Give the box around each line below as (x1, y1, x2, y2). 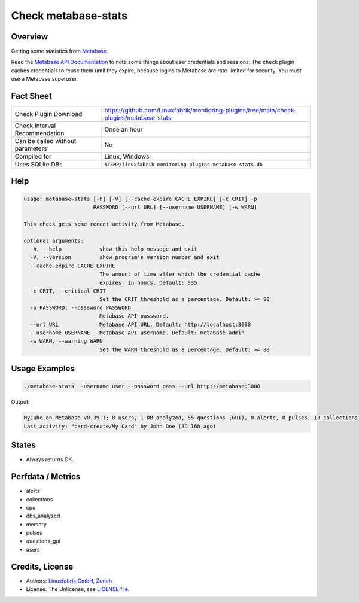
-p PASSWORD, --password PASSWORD (30, 304, 132, 311)
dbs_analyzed (26, 512, 60, 520)
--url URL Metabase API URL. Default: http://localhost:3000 (30, 321, 251, 328)
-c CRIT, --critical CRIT (30, 288, 106, 294)
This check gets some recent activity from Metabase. (23, 220, 185, 227)
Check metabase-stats (11, 9, 128, 22)
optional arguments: (23, 237, 84, 244)
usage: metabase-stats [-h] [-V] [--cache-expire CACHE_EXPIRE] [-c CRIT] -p (23, 195, 257, 202)
